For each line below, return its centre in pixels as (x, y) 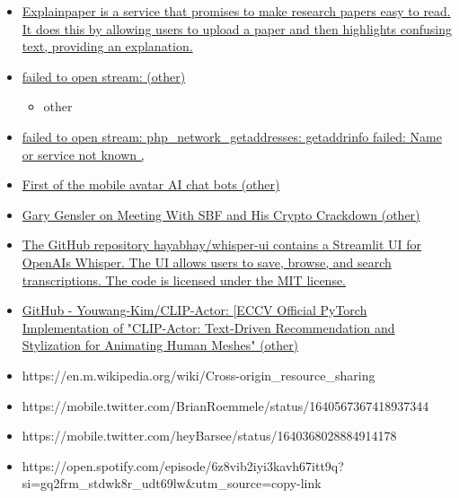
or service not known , (83, 154)
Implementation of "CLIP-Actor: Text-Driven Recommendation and (208, 327)
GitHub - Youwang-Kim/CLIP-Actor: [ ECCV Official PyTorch (194, 310)
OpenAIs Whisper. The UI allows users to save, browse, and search (207, 262)
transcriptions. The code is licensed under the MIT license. (184, 280)
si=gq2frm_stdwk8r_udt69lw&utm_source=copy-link (172, 483)
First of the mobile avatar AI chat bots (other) (151, 184)
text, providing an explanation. (107, 46)
